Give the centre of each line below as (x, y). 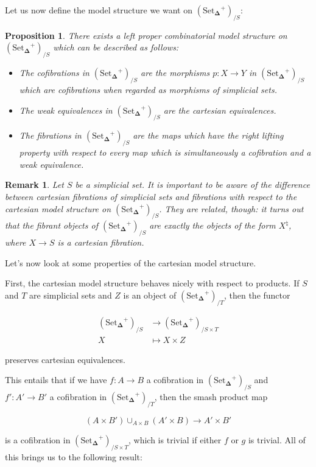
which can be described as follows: (116, 47)
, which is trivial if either (175, 439)
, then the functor (257, 295)
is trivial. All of (277, 439)
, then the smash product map (211, 396)
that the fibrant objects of (51, 225)
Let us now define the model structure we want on (99, 10)
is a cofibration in (38, 439)
